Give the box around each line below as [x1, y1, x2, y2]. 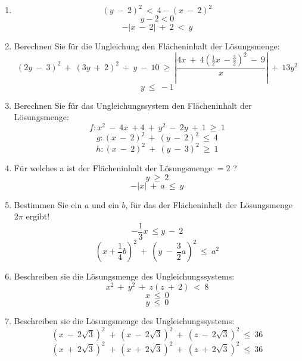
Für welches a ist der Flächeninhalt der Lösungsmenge [14, 161, 213, 174]
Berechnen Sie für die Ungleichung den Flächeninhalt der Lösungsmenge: [14, 40, 280, 52]
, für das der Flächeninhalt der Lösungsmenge [125, 198, 292, 211]
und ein [91, 198, 119, 211]
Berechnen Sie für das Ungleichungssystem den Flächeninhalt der [14, 99, 252, 111]
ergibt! [26, 210, 50, 222]
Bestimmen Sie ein [14, 198, 82, 211]
